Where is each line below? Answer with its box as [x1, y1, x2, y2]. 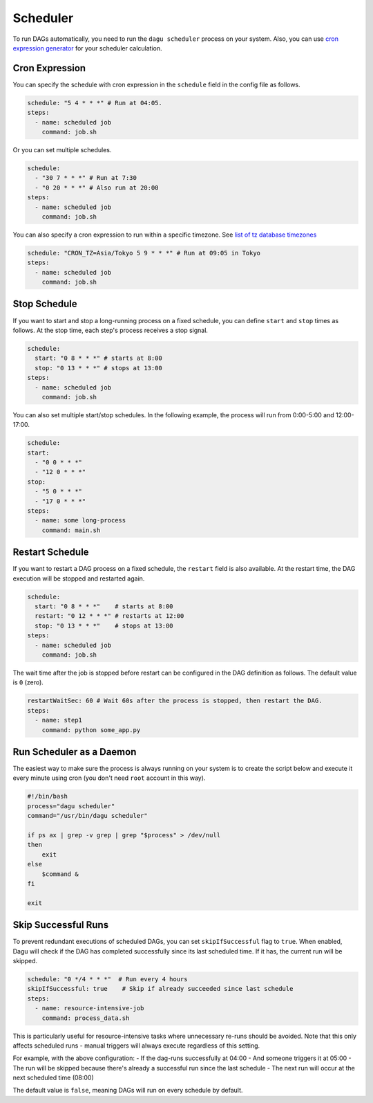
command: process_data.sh [41, 1014, 130, 1022]
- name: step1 [35, 716, 83, 724]
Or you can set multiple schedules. [12, 145, 112, 154]
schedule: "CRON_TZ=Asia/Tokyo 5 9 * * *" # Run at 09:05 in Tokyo [27, 249, 261, 257]
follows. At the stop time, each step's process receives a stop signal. [12, 326, 209, 334]
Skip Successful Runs [12, 919, 109, 931]
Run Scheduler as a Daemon [12, 746, 137, 758]
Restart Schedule [12, 547, 89, 558]
